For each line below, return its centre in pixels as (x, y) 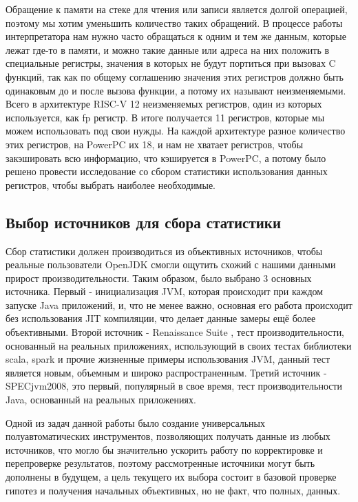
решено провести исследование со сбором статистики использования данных (167, 171)
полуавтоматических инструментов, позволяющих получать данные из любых (168, 436)
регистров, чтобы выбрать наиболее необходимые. (110, 184)
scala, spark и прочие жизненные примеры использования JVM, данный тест (168, 359)
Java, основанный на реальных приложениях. (101, 400)
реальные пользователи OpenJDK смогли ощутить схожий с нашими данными (171, 264)
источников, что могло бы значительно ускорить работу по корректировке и (164, 449)
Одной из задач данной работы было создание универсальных (136, 422)
